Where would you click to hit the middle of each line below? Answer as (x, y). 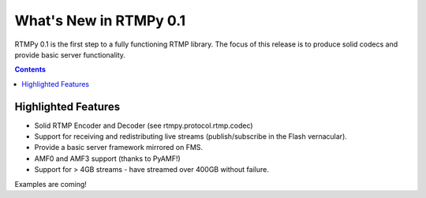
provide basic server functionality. (70, 54)
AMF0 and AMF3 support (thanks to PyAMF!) (107, 159)
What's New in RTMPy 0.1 (100, 21)
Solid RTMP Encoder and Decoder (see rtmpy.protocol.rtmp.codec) (144, 125)
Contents (30, 69)
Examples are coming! (50, 184)
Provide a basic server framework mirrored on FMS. (119, 148)
